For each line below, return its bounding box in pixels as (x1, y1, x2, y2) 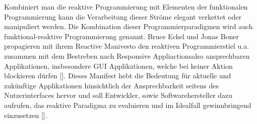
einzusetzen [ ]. (4, 109, 47, 120)
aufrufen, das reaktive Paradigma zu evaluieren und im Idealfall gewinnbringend (4, 99, 251, 110)
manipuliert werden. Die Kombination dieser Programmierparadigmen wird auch (4, 21, 253, 32)
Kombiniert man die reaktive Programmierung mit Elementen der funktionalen (4, 2, 248, 12)
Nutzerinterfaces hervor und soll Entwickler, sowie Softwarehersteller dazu (4, 90, 233, 100)
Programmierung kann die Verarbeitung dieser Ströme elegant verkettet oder (4, 11, 242, 22)
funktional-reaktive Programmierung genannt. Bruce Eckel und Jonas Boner (4, 31, 239, 41)
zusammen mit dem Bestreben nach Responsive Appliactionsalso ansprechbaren (4, 50, 250, 61)
